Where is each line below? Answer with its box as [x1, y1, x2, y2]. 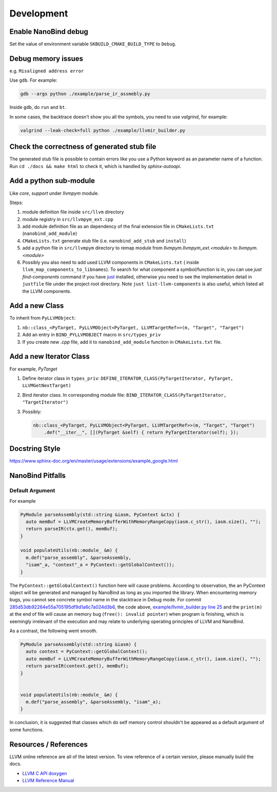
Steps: [9, 199, 23, 206]
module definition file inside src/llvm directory [22, 209, 124, 215]
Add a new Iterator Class [9, 352, 90, 361]
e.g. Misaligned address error [9, 67, 84, 74]
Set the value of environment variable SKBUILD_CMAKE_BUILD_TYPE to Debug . [9, 41, 176, 47]
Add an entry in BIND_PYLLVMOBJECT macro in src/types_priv [22, 331, 161, 338]
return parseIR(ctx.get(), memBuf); [26, 526, 118, 532]
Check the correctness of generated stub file [9, 142, 156, 151]
